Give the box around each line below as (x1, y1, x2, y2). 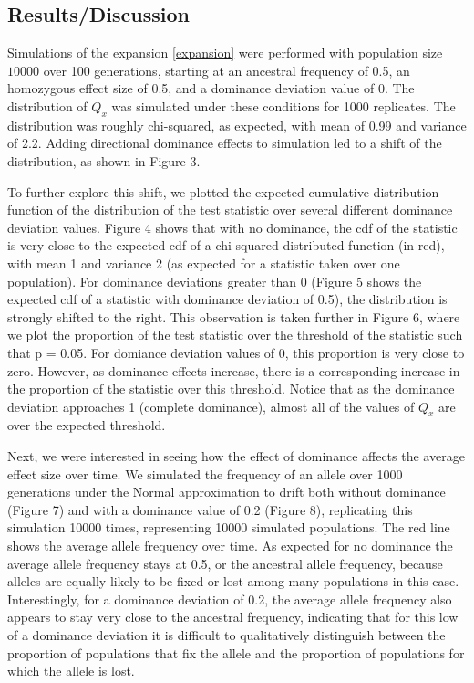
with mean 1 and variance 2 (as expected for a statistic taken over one (7, 253, 400, 272)
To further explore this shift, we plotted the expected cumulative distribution (7, 182, 439, 201)
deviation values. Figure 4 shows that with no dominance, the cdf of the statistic (7, 217, 458, 236)
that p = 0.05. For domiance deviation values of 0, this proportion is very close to (7, 342, 465, 362)
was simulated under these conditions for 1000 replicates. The (111, 96, 456, 115)
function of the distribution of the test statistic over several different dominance (7, 200, 453, 219)
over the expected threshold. (7, 415, 166, 435)
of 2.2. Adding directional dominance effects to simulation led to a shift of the (7, 133, 442, 152)
